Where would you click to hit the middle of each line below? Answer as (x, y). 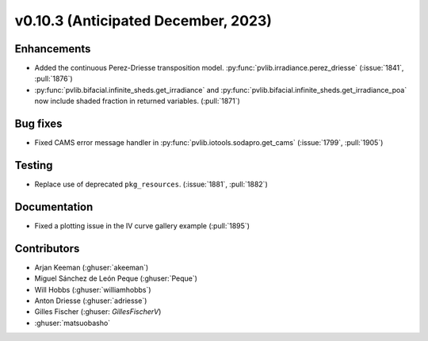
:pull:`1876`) (53, 79)
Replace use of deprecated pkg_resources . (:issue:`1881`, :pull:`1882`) (151, 184)
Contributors (47, 249)
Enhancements (53, 49)
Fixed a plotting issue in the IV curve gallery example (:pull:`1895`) (142, 225)
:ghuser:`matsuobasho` (73, 323)
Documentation (54, 207)
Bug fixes (38, 124)
